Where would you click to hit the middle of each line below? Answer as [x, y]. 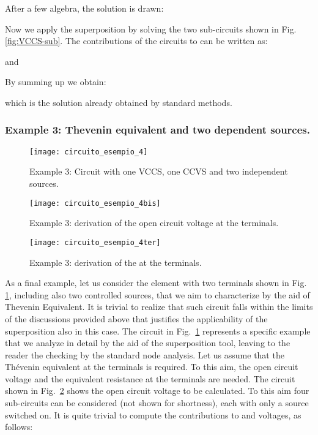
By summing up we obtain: [56, 82]
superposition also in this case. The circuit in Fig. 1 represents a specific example [158, 331]
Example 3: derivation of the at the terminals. [116, 262]
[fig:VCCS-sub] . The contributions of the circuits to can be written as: [136, 41]
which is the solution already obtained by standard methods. [119, 102]
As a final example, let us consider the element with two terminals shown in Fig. [156, 283]
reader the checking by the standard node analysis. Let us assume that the [145, 354]
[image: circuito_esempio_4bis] [95, 203]
